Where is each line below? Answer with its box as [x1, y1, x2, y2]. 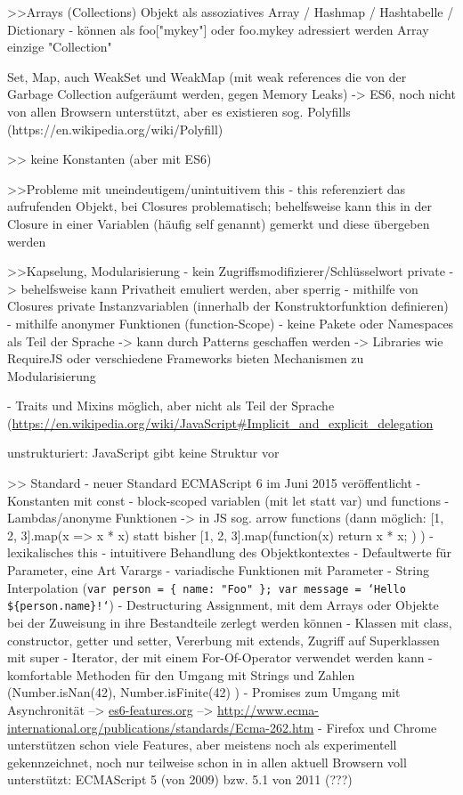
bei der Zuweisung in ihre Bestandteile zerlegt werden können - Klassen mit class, [7, 612, 452, 631]
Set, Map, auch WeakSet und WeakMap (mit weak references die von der [7, 67, 407, 85]
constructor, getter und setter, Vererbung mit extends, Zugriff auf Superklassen [7, 630, 440, 649]
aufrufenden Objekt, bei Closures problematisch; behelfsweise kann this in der [7, 197, 433, 215]
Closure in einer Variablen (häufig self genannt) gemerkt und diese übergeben [7, 214, 430, 232]
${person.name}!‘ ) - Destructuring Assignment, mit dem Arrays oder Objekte [7, 596, 439, 614]
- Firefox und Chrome [318, 718, 437, 736]
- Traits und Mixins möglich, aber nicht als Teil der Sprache [7, 396, 335, 415]
